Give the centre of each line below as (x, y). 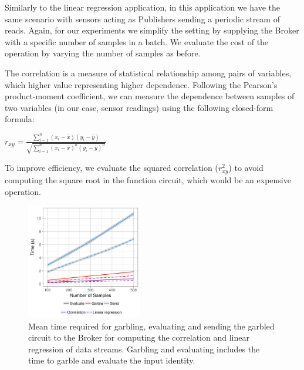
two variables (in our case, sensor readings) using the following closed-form (139, 107)
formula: (20, 119)
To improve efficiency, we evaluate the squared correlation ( (112, 168)
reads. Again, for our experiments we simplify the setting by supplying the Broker (152, 30)
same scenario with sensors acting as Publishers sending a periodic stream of (142, 18)
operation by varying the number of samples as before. (103, 53)
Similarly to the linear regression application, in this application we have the (143, 7)
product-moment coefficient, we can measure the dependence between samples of (150, 96)
